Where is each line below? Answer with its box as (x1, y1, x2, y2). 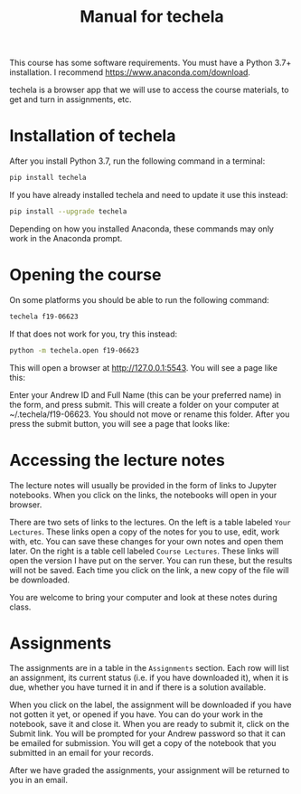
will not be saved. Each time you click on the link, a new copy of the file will (9, 564, 289, 575)
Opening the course (9, 265, 162, 286)
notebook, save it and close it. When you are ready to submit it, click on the (9, 719, 290, 730)
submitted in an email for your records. (9, 748, 154, 759)
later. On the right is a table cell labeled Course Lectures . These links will (9, 545, 279, 556)
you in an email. (9, 775, 68, 786)
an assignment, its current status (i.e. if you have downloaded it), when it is (9, 672, 289, 684)
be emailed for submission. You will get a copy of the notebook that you (9, 738, 277, 749)
